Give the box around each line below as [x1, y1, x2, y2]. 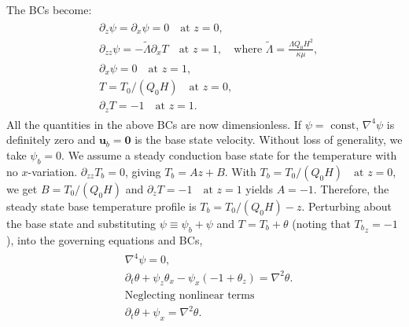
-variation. [28, 163, 78, 179]
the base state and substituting [6, 215, 157, 231]
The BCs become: [6, 2, 92, 17]
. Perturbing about [301, 197, 392, 214]
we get [6, 180, 38, 197]
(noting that [292, 215, 351, 231]
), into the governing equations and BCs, [6, 232, 203, 248]
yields [245, 180, 274, 197]
